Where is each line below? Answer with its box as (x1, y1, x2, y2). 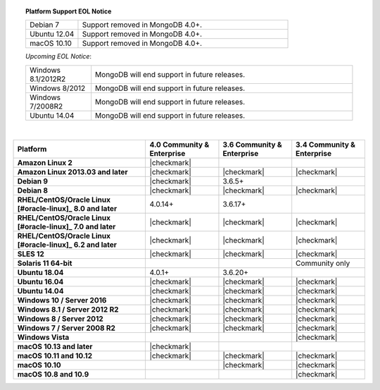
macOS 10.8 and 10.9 (17, 370, 89, 379)
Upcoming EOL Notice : (25, 52, 91, 61)
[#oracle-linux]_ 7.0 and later (17, 222, 116, 232)
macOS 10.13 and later (17, 342, 93, 352)
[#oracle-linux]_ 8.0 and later (17, 204, 118, 214)
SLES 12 (17, 249, 45, 259)
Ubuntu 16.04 (17, 277, 64, 287)
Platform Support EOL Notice (25, 7, 112, 16)
